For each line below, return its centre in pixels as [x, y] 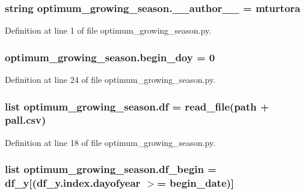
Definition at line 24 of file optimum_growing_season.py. [110, 80]
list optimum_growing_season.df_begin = [111, 169]
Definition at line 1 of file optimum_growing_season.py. [108, 30]
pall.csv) [26, 120]
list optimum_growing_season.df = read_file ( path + [137, 106]
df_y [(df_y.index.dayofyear [73, 183]
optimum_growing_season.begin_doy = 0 [110, 57]
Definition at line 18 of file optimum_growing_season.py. [110, 142]
